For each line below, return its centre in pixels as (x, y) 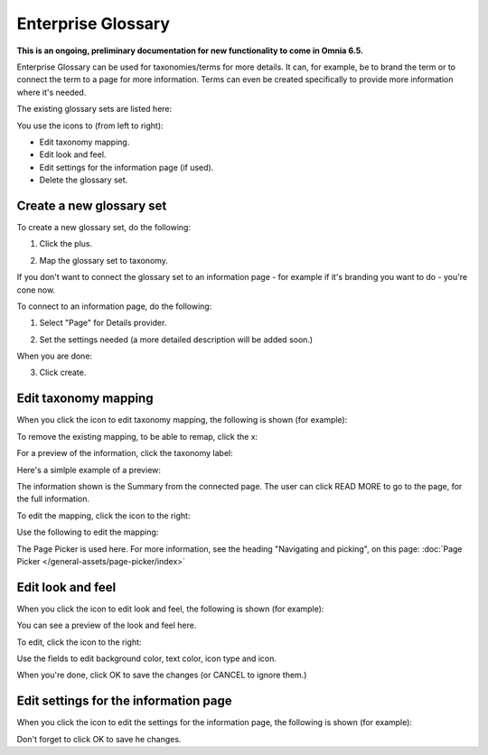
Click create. (63, 373)
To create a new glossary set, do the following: (104, 227)
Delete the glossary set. (84, 180)
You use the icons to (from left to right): (90, 126)
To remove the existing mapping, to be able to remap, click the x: (137, 436)
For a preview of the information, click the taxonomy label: (125, 453)
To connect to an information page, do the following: (114, 306)
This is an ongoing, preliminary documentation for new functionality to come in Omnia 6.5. (190, 51)
